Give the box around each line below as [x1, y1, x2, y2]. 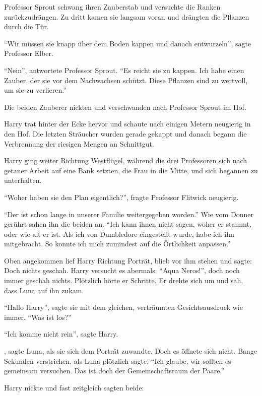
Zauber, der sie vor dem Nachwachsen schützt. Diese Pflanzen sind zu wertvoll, [4, 75, 248, 85]
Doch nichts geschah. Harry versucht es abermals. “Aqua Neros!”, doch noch [4, 265, 240, 276]
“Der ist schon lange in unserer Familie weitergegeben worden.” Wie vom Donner [4, 209, 253, 219]
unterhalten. [4, 175, 42, 185]
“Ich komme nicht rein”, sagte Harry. [4, 328, 118, 339]
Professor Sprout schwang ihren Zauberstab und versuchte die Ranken [4, 2, 221, 12]
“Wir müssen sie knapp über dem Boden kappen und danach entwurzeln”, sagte [4, 38, 251, 48]
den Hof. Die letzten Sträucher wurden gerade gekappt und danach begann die [4, 128, 247, 139]
